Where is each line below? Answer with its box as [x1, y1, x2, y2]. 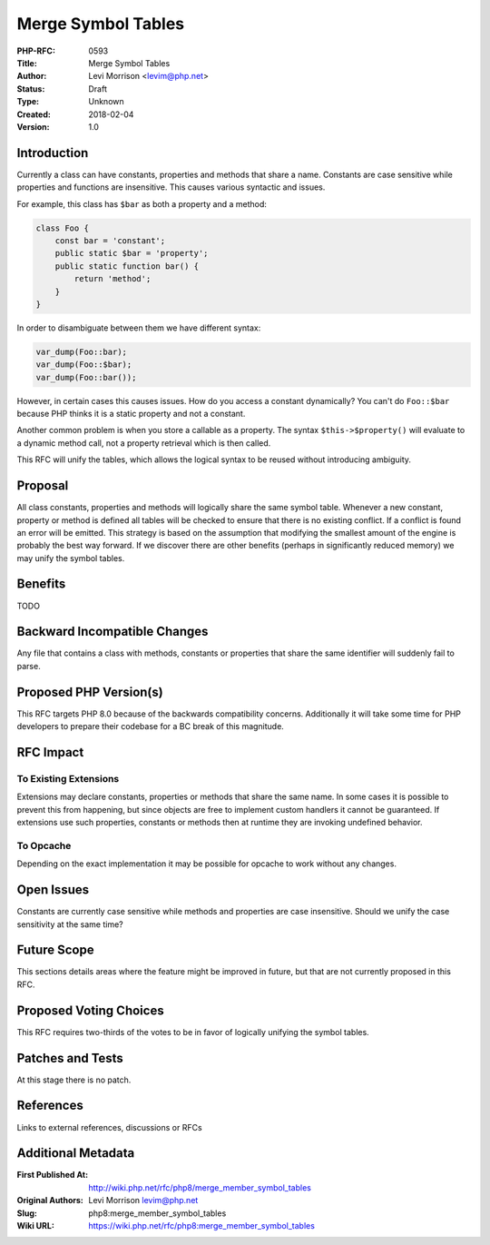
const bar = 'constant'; [54, 235, 166, 245]
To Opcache [16, 839, 72, 852]
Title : [16, 57, 38, 68]
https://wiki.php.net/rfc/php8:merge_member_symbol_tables [88, 1220, 315, 1231]
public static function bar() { [54, 261, 200, 272]
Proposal [16, 478, 69, 494]
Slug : [16, 1208, 38, 1219]
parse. [16, 660, 41, 671]
